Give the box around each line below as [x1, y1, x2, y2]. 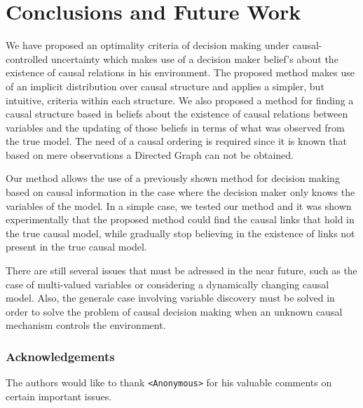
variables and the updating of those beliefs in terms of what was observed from [6, 120, 345, 134]
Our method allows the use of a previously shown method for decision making [6, 171, 340, 185]
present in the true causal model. [6, 239, 147, 254]
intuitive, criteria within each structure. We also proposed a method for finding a [6, 92, 354, 107]
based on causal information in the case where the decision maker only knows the [6, 185, 355, 199]
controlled [6, 51, 48, 66]
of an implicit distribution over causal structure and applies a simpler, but [6, 78, 324, 93]
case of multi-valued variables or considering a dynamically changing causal [6, 276, 329, 291]
